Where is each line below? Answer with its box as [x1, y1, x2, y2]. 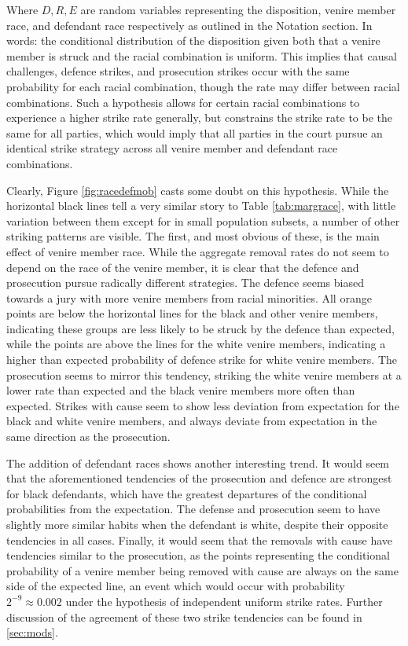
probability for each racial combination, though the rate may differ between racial [6, 78, 400, 94]
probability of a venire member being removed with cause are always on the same [6, 562, 399, 578]
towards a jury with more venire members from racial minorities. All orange [6, 289, 372, 306]
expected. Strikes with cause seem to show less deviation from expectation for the [6, 397, 399, 413]
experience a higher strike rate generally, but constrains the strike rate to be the [6, 109, 392, 126]
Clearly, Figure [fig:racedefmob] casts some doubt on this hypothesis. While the [6, 182, 389, 198]
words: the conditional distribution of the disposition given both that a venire [6, 32, 380, 49]
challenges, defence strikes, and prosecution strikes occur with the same [6, 63, 350, 79]
